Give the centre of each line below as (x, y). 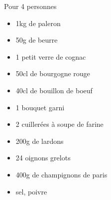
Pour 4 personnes (30, 6)
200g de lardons (40, 141)
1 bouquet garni (40, 107)
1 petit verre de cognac (51, 56)
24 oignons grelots (43, 158)
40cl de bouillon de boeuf (54, 90)
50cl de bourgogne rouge (53, 73)
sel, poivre (31, 191)
